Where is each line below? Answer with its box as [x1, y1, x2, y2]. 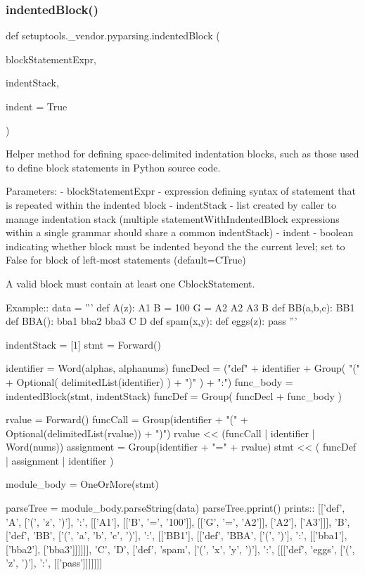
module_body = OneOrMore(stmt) [6, 477, 159, 491]
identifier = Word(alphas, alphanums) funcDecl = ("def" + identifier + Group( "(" [6, 361, 360, 375]
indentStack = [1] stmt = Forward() [6, 337, 161, 351]
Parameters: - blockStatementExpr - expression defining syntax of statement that [6, 183, 356, 198]
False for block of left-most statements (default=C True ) [6, 252, 246, 267]
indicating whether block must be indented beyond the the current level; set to [6, 238, 345, 253]
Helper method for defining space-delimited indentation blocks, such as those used [6, 146, 359, 161]
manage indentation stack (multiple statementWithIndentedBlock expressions [6, 211, 340, 226]
